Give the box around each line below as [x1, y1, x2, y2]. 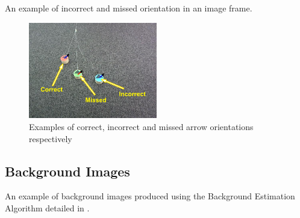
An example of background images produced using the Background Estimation [5, 190, 295, 202]
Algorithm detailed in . [5, 201, 90, 214]
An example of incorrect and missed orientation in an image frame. [5, 2, 252, 14]
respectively [29, 132, 72, 145]
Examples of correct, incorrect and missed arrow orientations [29, 120, 254, 132]
